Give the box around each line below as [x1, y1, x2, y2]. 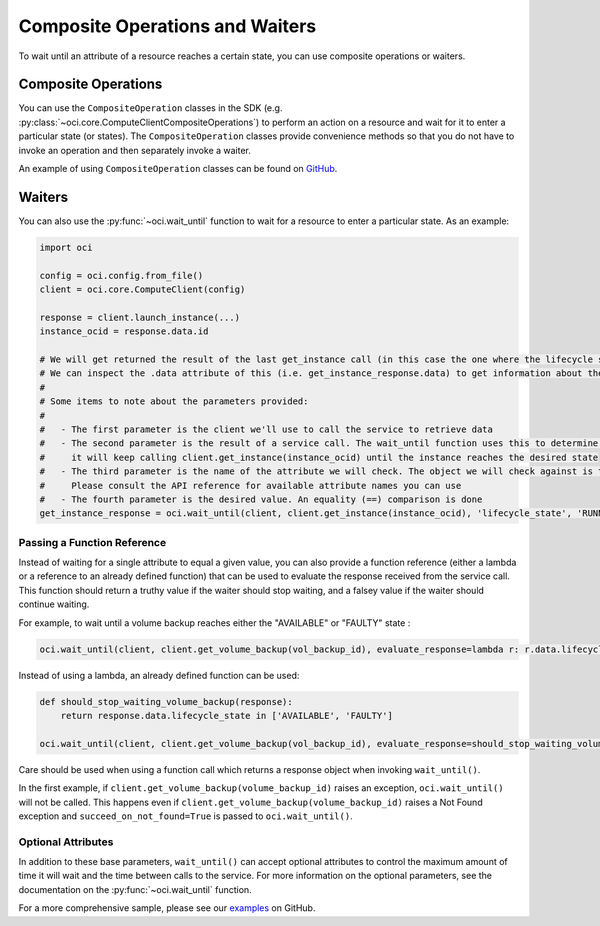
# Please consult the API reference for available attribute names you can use [39, 480, 462, 491]
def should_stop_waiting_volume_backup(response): [39, 696, 294, 707]
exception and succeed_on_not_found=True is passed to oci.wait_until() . [18, 810, 354, 822]
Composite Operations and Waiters [18, 15, 317, 37]
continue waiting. [18, 598, 90, 610]
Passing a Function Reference [18, 535, 167, 549]
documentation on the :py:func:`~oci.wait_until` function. [18, 883, 252, 895]
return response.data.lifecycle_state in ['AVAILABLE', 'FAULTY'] [60, 710, 394, 721]
